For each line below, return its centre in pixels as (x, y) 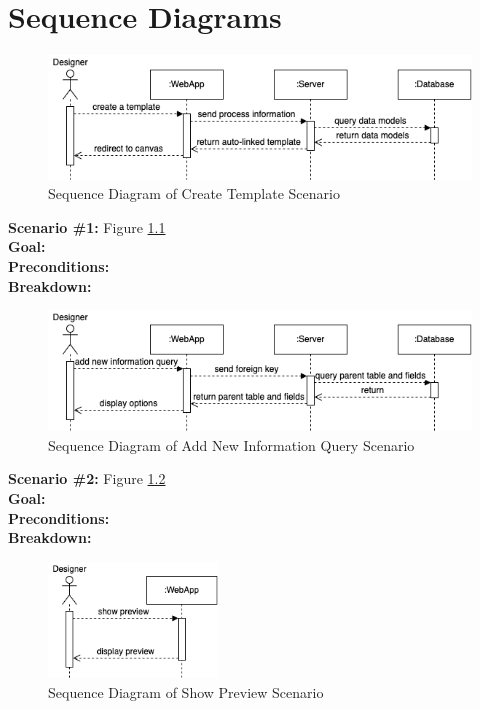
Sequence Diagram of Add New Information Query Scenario (231, 444)
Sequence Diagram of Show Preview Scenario (186, 691)
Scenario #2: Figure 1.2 (87, 478)
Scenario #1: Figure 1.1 (87, 226)
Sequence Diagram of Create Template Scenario (194, 193)
